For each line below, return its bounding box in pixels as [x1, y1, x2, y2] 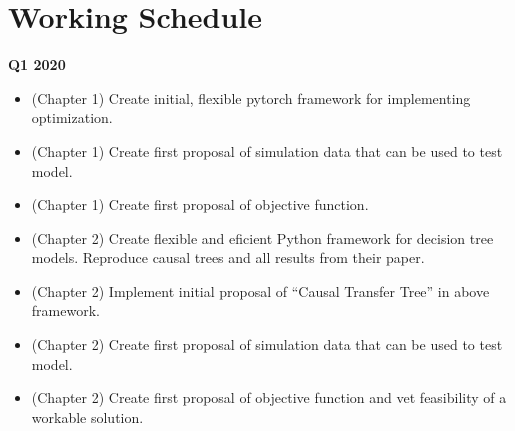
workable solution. [31, 406, 144, 427]
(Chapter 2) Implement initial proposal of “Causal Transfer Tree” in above [31, 280, 490, 301]
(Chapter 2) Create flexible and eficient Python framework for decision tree [31, 227, 494, 248]
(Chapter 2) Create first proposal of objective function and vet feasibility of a [31, 387, 507, 408]
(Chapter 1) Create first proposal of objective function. [31, 194, 369, 215]
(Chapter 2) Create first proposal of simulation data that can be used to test [31, 334, 503, 355]
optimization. [31, 107, 113, 128]
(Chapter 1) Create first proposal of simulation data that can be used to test [31, 140, 503, 161]
